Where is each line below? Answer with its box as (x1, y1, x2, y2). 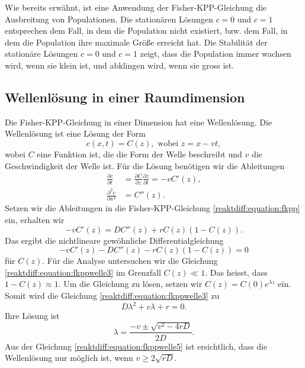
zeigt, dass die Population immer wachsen (140, 47, 291, 60)
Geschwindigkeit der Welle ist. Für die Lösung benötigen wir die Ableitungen (5, 159, 285, 172)
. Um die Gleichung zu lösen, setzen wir (58, 277, 203, 290)
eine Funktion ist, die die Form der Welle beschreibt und (37, 147, 242, 160)
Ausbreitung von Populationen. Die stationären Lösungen (5, 12, 213, 25)
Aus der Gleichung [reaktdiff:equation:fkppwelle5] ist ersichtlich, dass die (5, 340, 268, 352)
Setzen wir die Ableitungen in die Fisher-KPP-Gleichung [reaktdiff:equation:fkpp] (5, 202, 300, 214)
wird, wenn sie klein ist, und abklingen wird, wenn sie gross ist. (5, 59, 235, 71)
